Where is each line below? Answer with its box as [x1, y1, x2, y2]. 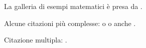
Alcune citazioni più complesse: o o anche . [4, 17, 136, 28]
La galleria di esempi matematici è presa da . [4, 1, 142, 11]
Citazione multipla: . [4, 34, 67, 45]
